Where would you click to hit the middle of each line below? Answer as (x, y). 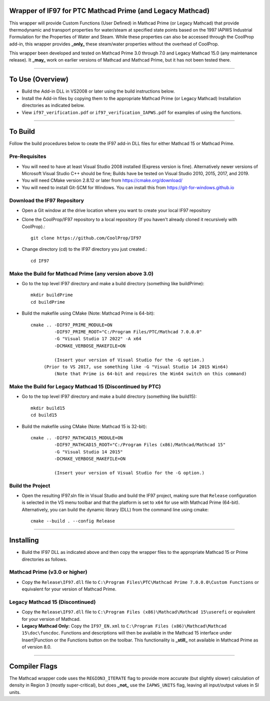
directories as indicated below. (53, 106)
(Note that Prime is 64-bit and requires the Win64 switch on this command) (150, 374)
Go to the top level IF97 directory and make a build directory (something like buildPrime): (113, 283)
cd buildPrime (48, 302)
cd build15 (44, 415)
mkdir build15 (48, 408)
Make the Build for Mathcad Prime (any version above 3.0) (81, 274)
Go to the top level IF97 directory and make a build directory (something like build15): (109, 397)
